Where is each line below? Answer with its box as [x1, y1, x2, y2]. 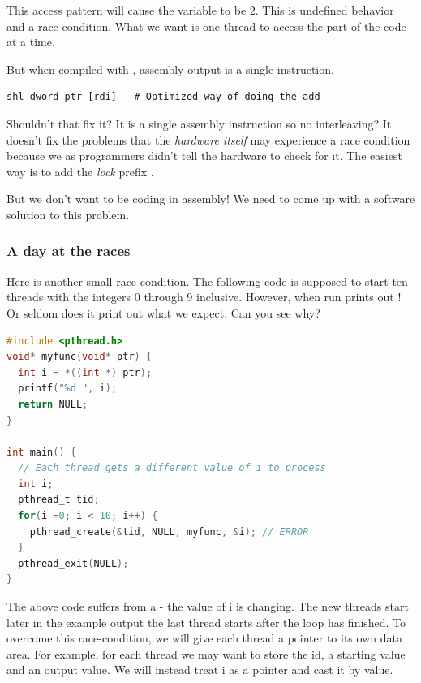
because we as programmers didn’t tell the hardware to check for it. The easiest [6, 147, 402, 164]
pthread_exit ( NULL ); [18, 557, 129, 569]
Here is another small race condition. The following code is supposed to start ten [6, 272, 408, 289]
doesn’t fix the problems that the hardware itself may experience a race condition [6, 131, 410, 148]
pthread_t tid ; [18, 494, 100, 506]
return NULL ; [18, 398, 88, 410]
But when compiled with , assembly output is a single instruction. [6, 60, 334, 77]
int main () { [6, 446, 76, 458]
